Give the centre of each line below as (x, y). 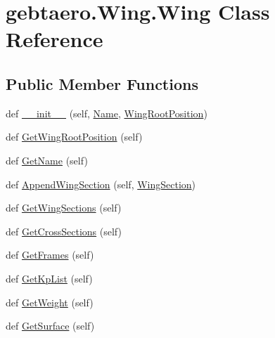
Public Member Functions (102, 83)
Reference (55, 39)
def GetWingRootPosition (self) (74, 137)
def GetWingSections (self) (64, 208)
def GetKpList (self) (49, 278)
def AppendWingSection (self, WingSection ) (101, 184)
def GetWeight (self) (50, 302)
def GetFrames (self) (50, 255)
